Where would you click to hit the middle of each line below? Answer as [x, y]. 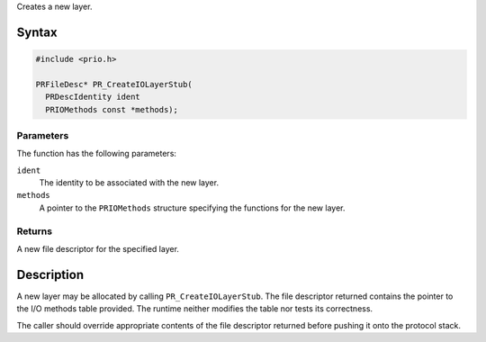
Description [50, 274]
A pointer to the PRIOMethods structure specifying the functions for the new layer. [192, 208]
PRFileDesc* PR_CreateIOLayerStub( [114, 84]
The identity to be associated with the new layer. [129, 183]
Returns [35, 231]
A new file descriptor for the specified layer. [98, 249]
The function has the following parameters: [97, 154]
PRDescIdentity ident [93, 97]
